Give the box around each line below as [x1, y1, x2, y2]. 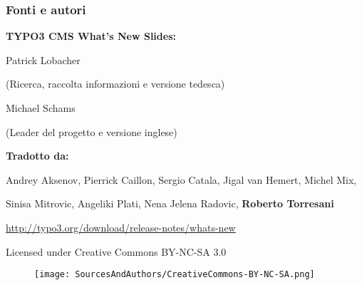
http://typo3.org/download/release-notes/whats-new [6, 219, 236, 234]
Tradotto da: [6, 148, 69, 163]
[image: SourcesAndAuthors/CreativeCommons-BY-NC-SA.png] [34, 269, 315, 280]
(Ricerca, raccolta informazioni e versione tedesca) [6, 76, 225, 91]
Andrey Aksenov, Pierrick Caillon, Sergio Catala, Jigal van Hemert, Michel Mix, [6, 172, 357, 187]
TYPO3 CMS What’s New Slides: [6, 28, 176, 43]
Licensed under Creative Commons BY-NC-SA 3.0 [6, 244, 227, 259]
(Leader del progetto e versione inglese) [6, 124, 177, 139]
